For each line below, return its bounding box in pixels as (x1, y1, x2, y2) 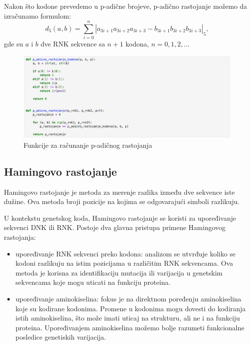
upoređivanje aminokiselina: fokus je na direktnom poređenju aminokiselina (15, 293, 242, 303)
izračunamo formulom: (4, 10, 71, 21)
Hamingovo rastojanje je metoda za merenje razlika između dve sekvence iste (4, 186, 235, 197)
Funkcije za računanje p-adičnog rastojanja (23, 139, 152, 150)
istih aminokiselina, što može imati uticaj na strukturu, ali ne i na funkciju (15, 313, 240, 323)
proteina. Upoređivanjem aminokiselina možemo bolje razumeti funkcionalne (15, 322, 245, 332)
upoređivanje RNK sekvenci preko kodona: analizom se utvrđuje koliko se (15, 248, 236, 258)
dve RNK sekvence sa (40, 39, 105, 49)
